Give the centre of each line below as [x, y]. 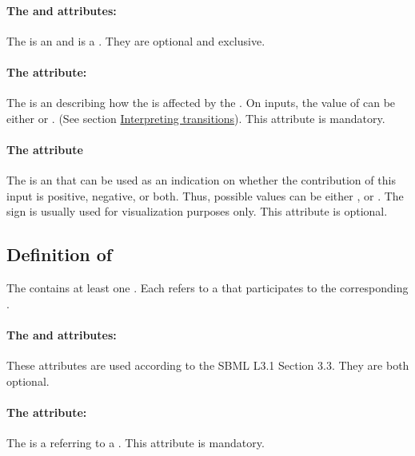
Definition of [60, 254]
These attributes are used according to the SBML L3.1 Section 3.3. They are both [208, 365]
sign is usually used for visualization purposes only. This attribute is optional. [197, 211]
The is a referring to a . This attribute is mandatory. [136, 443]
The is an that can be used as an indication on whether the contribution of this [201, 180]
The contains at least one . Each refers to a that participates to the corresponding [207, 288]
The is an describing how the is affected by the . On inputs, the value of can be [201, 103]
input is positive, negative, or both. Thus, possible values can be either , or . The [205, 195]
